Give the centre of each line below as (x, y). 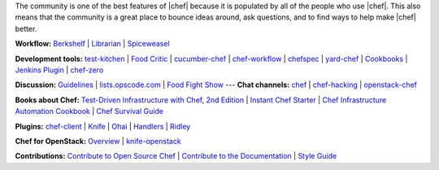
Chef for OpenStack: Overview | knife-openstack (98, 141)
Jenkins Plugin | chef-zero (59, 70)
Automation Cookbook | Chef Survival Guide (89, 111)
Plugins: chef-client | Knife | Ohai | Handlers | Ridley (103, 126)
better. (26, 28)
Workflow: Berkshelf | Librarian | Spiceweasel (92, 44)
